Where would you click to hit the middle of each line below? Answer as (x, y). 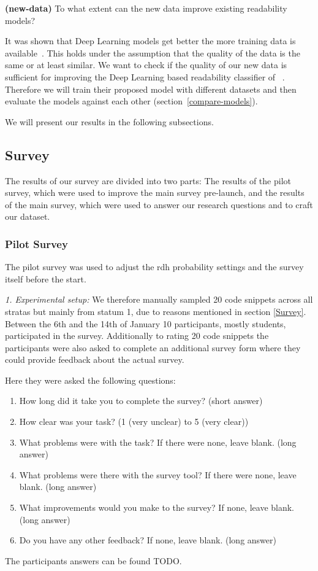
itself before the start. (46, 278)
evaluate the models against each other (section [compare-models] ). (131, 101)
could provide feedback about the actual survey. (95, 359)
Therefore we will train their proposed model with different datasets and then (151, 89)
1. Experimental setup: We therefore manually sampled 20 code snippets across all (159, 299)
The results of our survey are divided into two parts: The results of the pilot (148, 180)
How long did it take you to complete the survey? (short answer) (141, 401)
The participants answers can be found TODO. (93, 560)
